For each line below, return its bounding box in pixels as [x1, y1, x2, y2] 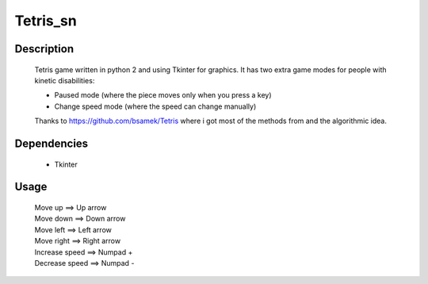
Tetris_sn [14, 12, 77, 29]
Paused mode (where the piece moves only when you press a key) [54, 90, 273, 100]
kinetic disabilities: [34, 75, 95, 85]
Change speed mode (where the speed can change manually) [54, 102, 257, 111]
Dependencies [14, 136, 89, 150]
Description [14, 42, 75, 56]
